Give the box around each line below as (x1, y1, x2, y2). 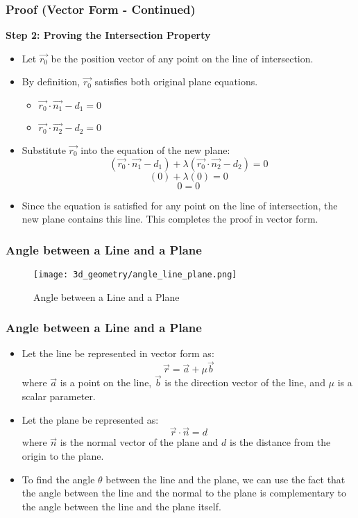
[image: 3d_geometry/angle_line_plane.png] (33, 269, 237, 279)
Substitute (22, 142, 66, 157)
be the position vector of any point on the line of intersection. (51, 51, 314, 65)
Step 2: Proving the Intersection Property (6, 28, 211, 42)
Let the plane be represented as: (22, 412, 159, 426)
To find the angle (22, 472, 95, 486)
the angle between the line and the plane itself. (22, 499, 221, 513)
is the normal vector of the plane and (60, 435, 219, 449)
